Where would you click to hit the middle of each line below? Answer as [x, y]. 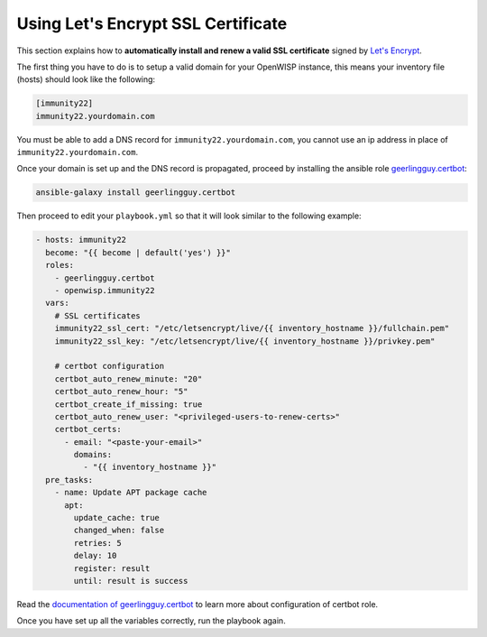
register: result [112, 568]
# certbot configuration [110, 366]
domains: [93, 455]
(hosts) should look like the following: [86, 79]
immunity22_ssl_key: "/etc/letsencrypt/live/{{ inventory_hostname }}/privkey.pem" [245, 341]
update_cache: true [116, 518]
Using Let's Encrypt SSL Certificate [152, 23]
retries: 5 [97, 543]
